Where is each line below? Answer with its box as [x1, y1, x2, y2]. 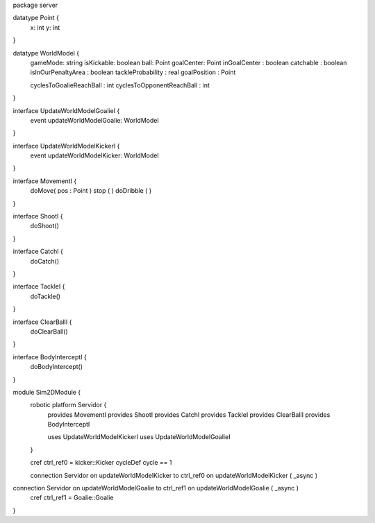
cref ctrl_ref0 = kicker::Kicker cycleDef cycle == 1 [30, 458, 172, 467]
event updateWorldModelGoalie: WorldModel [30, 116, 159, 124]
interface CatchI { [12, 247, 64, 256]
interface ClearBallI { [12, 318, 72, 326]
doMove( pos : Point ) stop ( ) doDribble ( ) [30, 187, 152, 195]
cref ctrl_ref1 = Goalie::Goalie [30, 493, 114, 502]
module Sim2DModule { [12, 388, 81, 396]
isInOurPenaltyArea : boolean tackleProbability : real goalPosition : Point [30, 68, 236, 76]
